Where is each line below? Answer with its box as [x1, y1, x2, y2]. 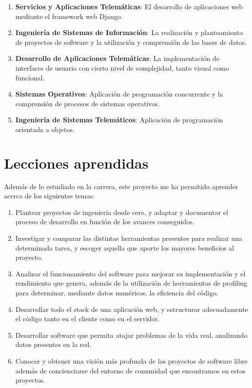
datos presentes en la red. [15, 339, 92, 349]
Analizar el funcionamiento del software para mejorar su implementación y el [15, 268, 246, 278]
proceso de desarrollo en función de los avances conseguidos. [15, 216, 194, 227]
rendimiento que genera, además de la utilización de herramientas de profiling [15, 278, 247, 288]
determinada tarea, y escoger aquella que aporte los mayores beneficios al [15, 242, 234, 252]
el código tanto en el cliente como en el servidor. [15, 313, 160, 324]
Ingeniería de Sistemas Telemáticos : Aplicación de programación [15, 115, 223, 125]
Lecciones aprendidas [4, 153, 149, 173]
